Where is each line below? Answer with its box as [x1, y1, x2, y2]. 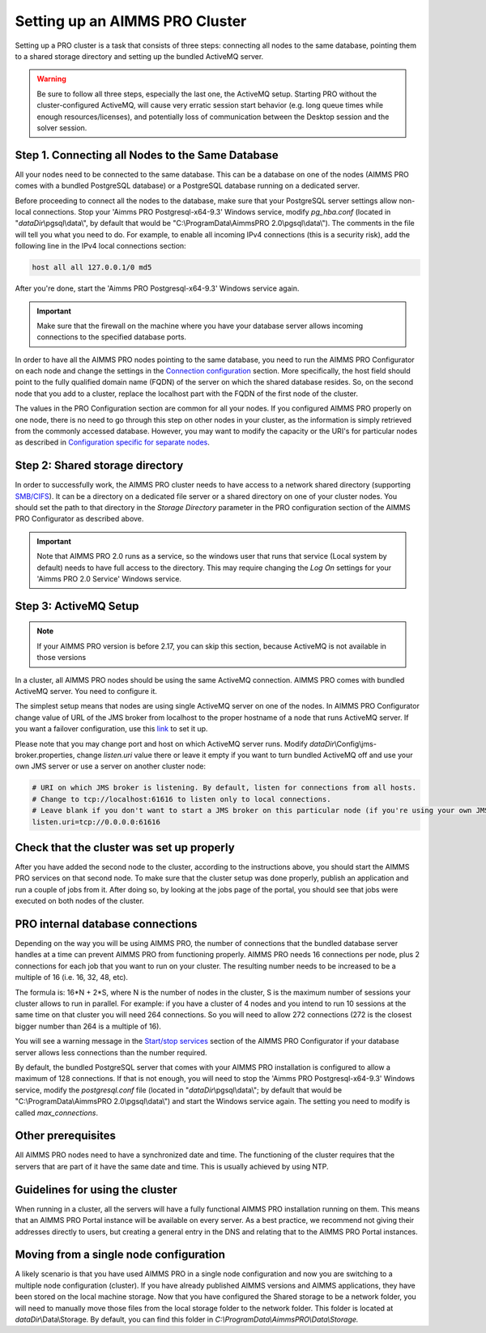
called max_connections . [15, 1108, 99, 1118]
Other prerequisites [15, 1129, 117, 1143]
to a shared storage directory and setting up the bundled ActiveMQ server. [15, 51, 264, 61]
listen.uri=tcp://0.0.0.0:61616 [32, 817, 161, 826]
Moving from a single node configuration [15, 1248, 226, 1262]
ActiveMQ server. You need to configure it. [15, 687, 157, 696]
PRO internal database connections [15, 918, 198, 931]
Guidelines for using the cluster [15, 1182, 177, 1196]
